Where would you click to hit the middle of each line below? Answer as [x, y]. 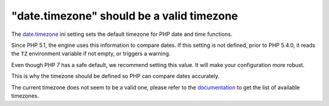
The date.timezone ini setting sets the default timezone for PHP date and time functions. [122, 34]
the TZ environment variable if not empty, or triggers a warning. [91, 54]
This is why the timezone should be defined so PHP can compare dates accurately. [115, 76]
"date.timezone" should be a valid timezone [125, 16]
